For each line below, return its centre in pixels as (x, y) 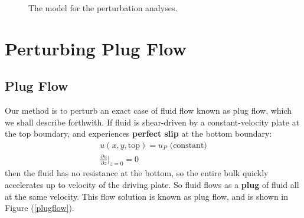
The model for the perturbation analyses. (103, 8)
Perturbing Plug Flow (96, 48)
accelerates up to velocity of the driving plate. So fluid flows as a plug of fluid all (152, 184)
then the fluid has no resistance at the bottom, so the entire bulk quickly (137, 173)
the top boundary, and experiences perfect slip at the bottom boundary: (138, 133)
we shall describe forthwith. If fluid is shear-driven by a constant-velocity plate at (152, 122)
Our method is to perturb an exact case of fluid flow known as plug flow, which (148, 110)
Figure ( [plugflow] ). (40, 208)
